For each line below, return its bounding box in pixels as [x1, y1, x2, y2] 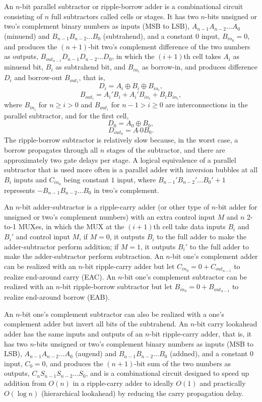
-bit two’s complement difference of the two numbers [88, 41, 250, 51]
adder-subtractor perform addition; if [4, 241, 119, 251]
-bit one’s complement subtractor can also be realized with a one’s [20, 308, 224, 319]
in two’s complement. [94, 184, 159, 195]
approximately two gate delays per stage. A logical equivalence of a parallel [4, 154, 236, 165]
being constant [63, 174, 109, 184]
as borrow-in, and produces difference [142, 61, 257, 72]
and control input [16, 231, 70, 242]
